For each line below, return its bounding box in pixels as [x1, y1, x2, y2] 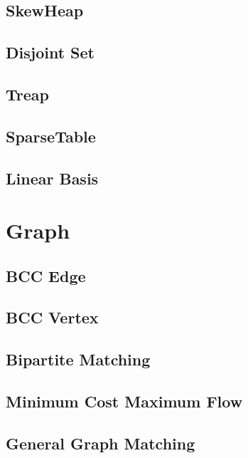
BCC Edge [6, 264, 86, 286]
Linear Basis [6, 167, 99, 189]
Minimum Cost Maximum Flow [6, 390, 243, 412]
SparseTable [6, 125, 96, 147]
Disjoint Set [6, 41, 95, 63]
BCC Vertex [6, 306, 99, 328]
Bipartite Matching [6, 348, 151, 370]
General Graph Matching [6, 432, 195, 454]
